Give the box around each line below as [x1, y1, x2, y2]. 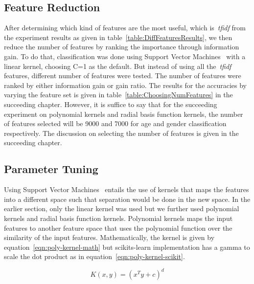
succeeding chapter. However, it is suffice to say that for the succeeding [4, 99, 217, 109]
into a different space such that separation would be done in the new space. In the [4, 194, 251, 204]
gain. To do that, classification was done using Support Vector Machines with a [4, 51, 246, 61]
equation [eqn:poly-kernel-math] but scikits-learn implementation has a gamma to [4, 241, 250, 252]
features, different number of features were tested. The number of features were [4, 70, 241, 81]
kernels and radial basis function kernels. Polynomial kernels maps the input [4, 213, 233, 223]
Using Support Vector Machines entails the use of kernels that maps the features [4, 184, 249, 195]
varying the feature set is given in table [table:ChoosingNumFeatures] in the [4, 89, 233, 100]
